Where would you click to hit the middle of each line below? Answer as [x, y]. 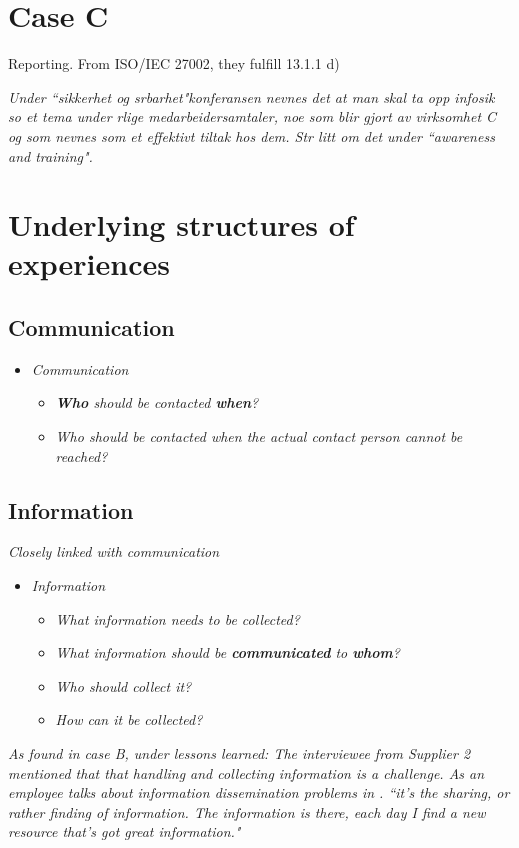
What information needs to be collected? [177, 618]
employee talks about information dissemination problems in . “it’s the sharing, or [259, 792]
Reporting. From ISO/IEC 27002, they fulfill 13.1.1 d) [174, 63]
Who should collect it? [123, 685]
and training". [50, 155]
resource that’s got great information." [124, 831]
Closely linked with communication [114, 551]
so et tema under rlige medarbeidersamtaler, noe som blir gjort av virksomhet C [252, 116]
